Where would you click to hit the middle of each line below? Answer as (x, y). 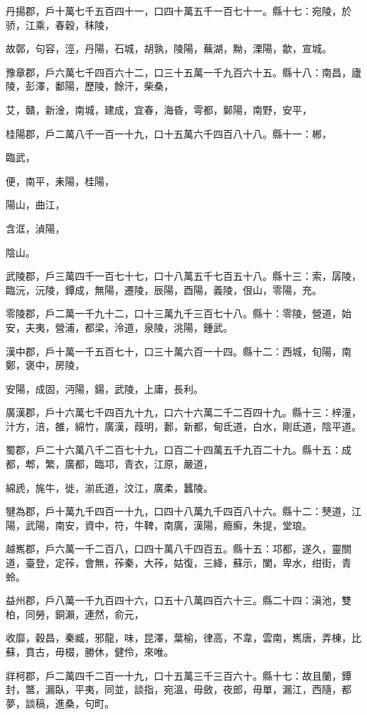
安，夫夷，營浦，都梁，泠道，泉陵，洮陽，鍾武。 (119, 327)
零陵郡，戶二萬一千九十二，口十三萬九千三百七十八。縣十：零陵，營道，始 (179, 313)
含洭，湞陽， (35, 228)
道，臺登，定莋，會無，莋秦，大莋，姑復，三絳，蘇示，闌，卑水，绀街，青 (179, 563)
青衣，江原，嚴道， (168, 464)
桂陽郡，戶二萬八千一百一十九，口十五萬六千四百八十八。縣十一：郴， (169, 133)
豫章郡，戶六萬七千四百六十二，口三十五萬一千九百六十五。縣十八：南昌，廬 (183, 72)
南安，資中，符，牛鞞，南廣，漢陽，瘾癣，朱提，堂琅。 (183, 525)
